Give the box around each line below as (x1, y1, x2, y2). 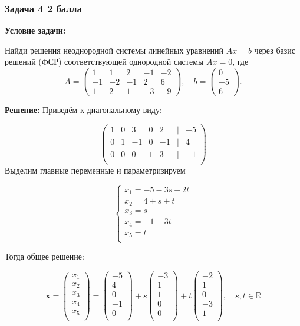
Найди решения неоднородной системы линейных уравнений (5, 44, 224, 56)
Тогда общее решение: (5, 250, 84, 262)
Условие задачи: (5, 24, 66, 36)
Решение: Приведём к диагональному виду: (5, 104, 162, 116)
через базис (254, 44, 296, 56)
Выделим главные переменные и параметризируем (5, 164, 186, 176)
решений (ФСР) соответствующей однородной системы (5, 55, 204, 68)
